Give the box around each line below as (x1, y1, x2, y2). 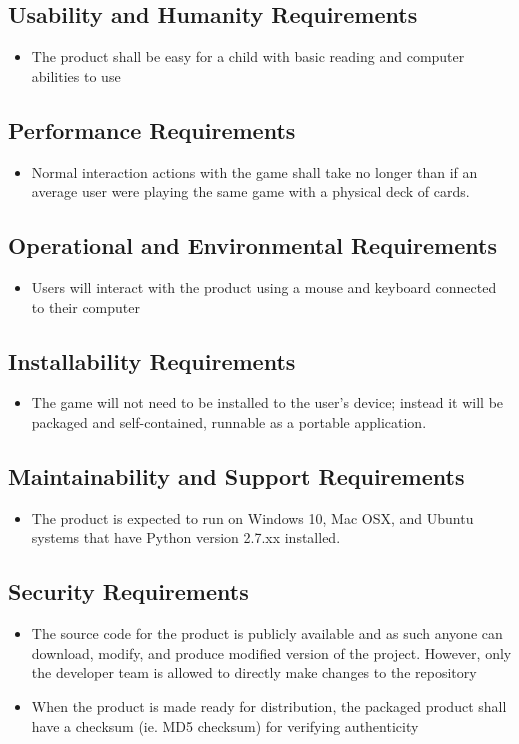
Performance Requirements (8, 114, 296, 145)
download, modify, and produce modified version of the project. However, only (31, 642, 512, 663)
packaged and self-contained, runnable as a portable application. (31, 411, 427, 432)
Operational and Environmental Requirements (8, 230, 497, 261)
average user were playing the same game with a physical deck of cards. (31, 181, 470, 202)
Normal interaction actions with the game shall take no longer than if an (31, 161, 478, 182)
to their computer (31, 296, 140, 317)
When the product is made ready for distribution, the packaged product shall (31, 695, 507, 716)
